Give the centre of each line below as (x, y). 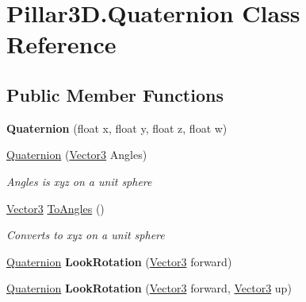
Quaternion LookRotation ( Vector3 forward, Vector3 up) (149, 288)
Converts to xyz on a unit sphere (86, 235)
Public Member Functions (115, 94)
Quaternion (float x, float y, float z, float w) (117, 128)
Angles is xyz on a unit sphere (79, 181)
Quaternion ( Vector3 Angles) (77, 155)
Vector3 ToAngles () (55, 208)
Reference (61, 44)
